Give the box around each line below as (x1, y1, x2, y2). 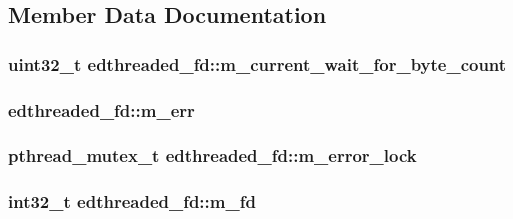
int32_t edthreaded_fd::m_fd (8, 189, 256, 214)
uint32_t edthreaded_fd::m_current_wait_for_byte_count (8, 51, 507, 76)
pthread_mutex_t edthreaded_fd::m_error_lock (8, 143, 417, 168)
